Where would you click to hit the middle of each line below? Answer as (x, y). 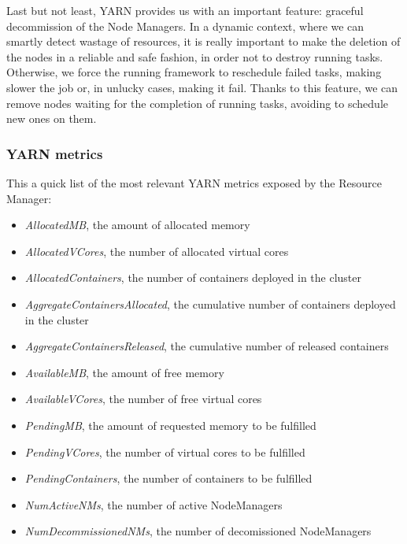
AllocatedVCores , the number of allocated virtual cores (157, 251)
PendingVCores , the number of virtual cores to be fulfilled (165, 451)
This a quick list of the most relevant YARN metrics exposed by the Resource (194, 182)
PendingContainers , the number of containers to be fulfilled (168, 478)
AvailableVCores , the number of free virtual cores (143, 399)
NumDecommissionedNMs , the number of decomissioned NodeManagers (198, 531)
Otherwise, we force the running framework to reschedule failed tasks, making (194, 72)
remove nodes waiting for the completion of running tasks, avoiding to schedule (197, 103)
